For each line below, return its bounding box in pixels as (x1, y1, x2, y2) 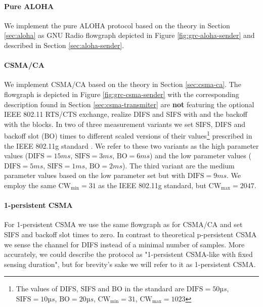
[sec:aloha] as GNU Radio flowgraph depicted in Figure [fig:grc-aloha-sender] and (4, 30, 255, 40)
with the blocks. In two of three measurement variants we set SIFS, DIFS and (4, 118, 245, 129)
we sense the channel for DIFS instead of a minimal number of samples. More (4, 239, 245, 249)
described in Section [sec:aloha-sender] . (4, 39, 124, 50)
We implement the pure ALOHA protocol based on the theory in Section (4, 20, 230, 30)
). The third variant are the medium (122, 160, 235, 170)
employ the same (4, 180, 56, 190)
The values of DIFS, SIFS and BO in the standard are (16, 283, 185, 294)
